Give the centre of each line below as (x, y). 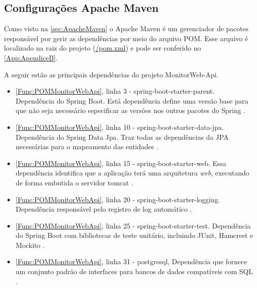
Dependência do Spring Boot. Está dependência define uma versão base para (132, 100)
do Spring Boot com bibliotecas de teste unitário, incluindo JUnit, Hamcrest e (134, 235)
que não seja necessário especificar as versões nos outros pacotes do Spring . (130, 110)
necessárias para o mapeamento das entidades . (87, 146)
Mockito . (30, 245)
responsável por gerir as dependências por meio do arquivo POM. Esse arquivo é (126, 38)
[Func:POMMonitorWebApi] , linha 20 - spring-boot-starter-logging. (118, 199)
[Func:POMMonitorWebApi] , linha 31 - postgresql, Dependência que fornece (131, 261)
